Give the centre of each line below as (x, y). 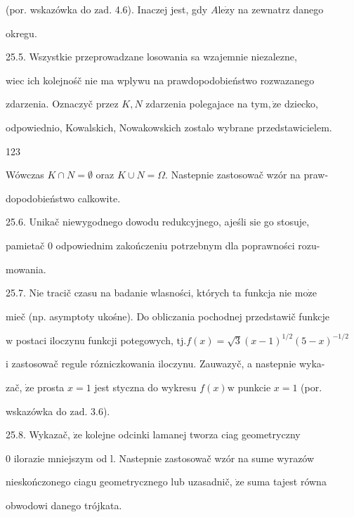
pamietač (25, 245)
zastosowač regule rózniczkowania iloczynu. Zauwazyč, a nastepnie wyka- (168, 364)
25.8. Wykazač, (38, 434)
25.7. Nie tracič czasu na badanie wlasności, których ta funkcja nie (149, 293)
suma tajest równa (287, 482)
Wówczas (25, 175)
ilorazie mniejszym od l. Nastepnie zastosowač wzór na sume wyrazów (164, 458)
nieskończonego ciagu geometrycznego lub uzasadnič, (119, 482)
